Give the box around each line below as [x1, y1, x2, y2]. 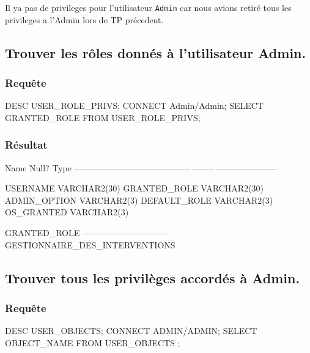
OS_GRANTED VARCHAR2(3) [5, 206, 129, 218]
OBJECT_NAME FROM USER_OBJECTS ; [5, 336, 180, 349]
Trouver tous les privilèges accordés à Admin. [5, 268, 300, 287]
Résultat [5, 137, 48, 152]
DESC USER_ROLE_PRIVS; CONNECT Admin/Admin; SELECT [5, 99, 264, 112]
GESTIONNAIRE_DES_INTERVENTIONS [5, 238, 175, 251]
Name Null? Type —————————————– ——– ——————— [5, 161, 277, 174]
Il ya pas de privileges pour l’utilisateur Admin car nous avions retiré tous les [5, 1, 292, 13]
